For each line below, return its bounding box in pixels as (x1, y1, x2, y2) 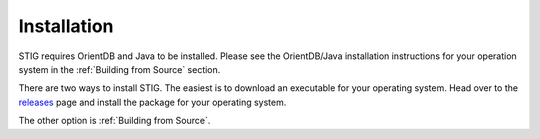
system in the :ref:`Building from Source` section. (18, 63, 221, 75)
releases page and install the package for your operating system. (18, 96, 287, 108)
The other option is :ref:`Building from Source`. (18, 115, 211, 127)
